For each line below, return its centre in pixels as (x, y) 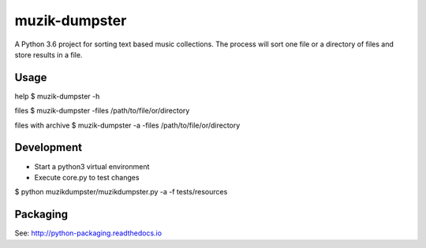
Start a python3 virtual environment (92, 166)
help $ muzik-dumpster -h (57, 96)
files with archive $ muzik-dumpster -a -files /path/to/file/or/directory (127, 125)
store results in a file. (49, 54)
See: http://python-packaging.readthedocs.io (88, 233)
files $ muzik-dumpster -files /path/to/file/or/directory (102, 111)
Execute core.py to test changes (87, 177)
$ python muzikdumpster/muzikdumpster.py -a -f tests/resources (121, 192)
